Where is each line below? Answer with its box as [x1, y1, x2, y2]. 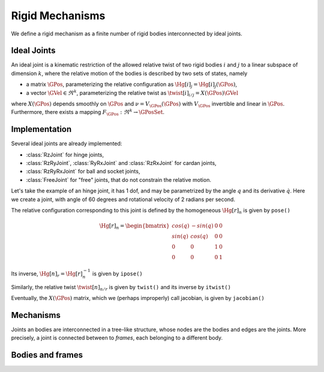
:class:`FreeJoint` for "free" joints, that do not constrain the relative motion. [26, 176, 211, 183]
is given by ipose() [92, 270, 143, 277]
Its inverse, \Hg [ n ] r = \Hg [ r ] [11, 270, 83, 278]
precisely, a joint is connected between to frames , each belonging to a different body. [11, 334, 223, 341]
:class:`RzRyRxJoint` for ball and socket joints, [26, 168, 140, 175]
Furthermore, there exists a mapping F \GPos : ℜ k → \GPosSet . [11, 108, 165, 117]
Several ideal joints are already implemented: [11, 140, 122, 147]
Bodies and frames [11, 350, 83, 360]
